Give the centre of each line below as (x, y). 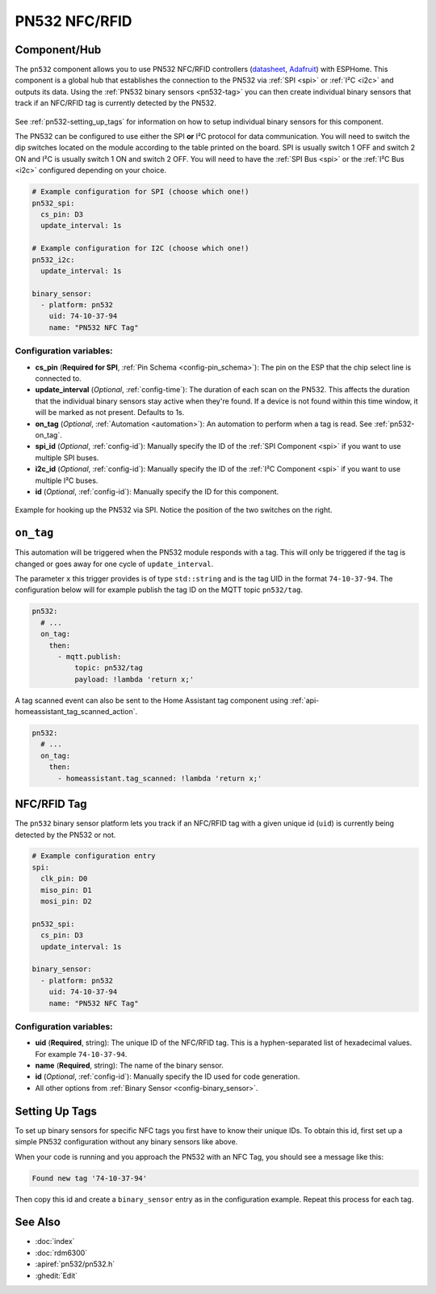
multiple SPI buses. (67, 458)
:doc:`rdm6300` (61, 1253)
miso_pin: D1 (66, 890)
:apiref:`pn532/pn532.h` (75, 1264)
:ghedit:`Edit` (57, 1275)
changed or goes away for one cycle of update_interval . (114, 564)
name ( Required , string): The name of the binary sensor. (129, 1066)
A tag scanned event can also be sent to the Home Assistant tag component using (152, 700)
